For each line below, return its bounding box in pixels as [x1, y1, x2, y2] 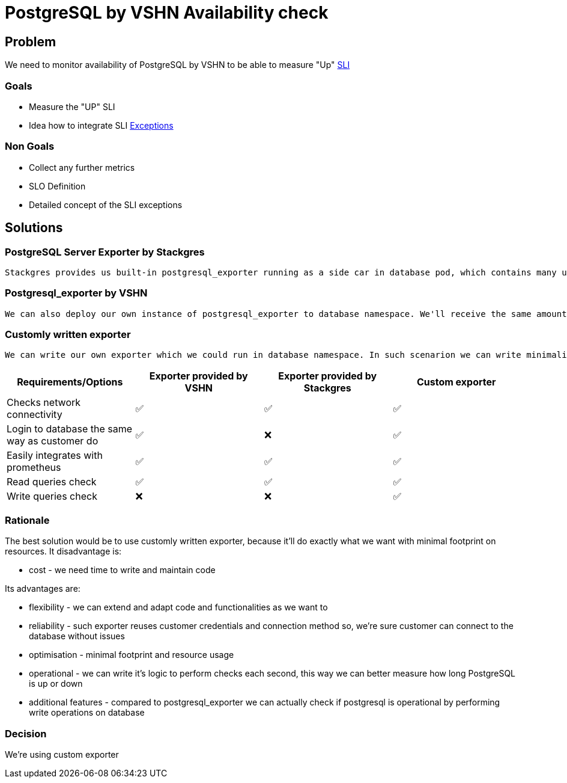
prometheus [7, 461, 61, 474]
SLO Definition [29, 180, 86, 191]
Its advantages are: [5, 583, 80, 594]
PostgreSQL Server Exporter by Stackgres [5, 245, 205, 258]
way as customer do [7, 435, 99, 447]
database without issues [29, 631, 125, 642]
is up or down [29, 678, 83, 689]
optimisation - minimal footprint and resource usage [29, 649, 234, 660]
